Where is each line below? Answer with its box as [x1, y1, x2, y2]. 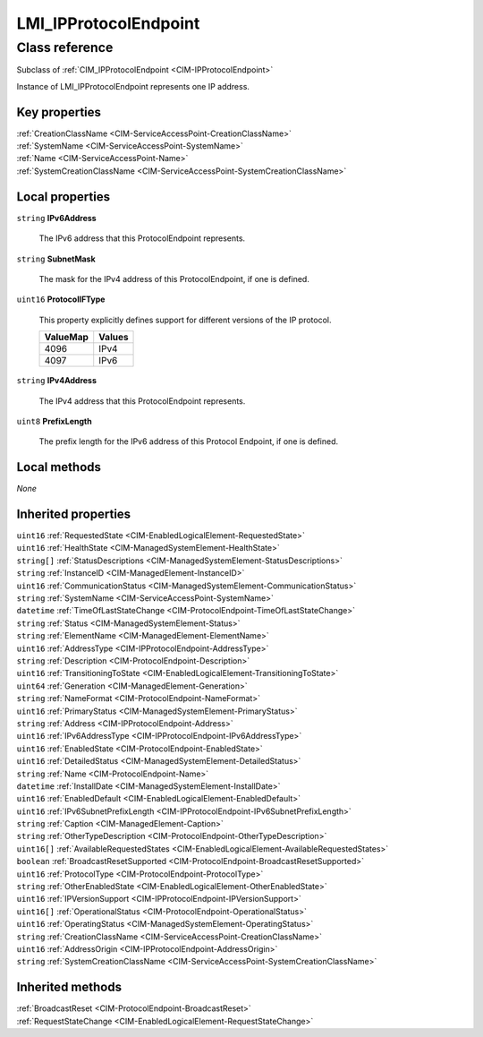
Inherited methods [16, 980, 123, 995]
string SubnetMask [16, 253, 96, 264]
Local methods [16, 459, 102, 475]
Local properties [16, 189, 111, 204]
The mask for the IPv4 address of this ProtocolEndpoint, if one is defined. [38, 273, 310, 284]
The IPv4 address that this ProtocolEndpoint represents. [38, 395, 246, 407]
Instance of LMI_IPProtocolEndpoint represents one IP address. [16, 81, 250, 91]
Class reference [16, 39, 114, 56]
